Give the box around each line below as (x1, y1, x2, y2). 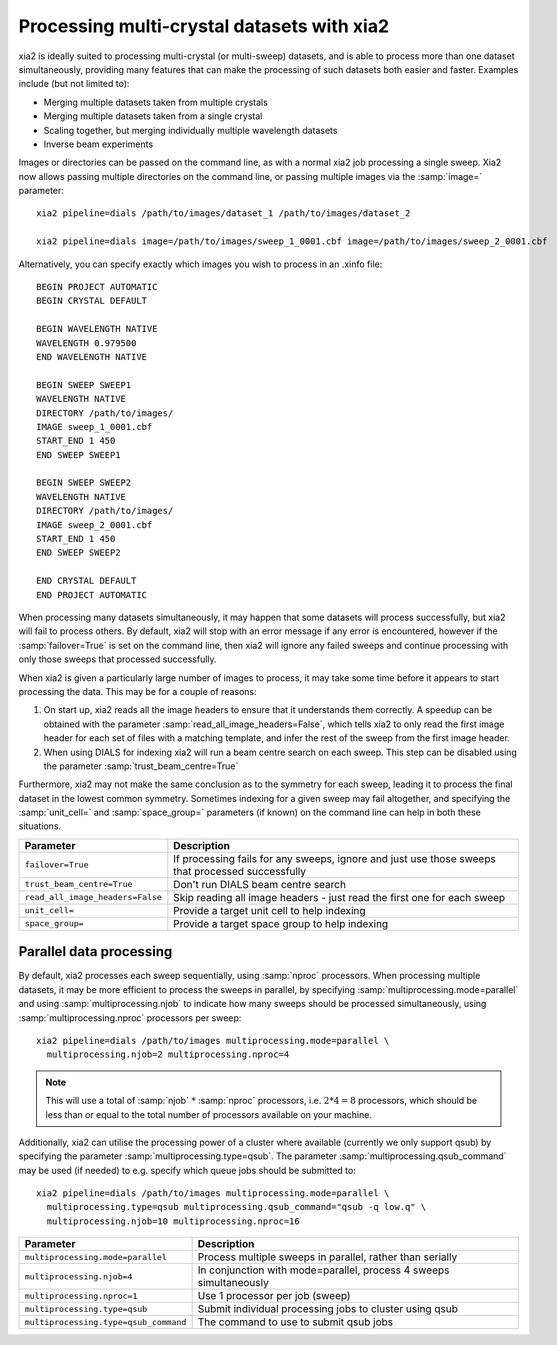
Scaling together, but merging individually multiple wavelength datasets (43, 124, 338, 136)
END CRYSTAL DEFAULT (36, 575, 137, 587)
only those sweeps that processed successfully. (18, 653, 217, 665)
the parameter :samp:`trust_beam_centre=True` (43, 760, 239, 772)
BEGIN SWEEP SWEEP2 (36, 477, 132, 489)
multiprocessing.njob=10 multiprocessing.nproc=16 (46, 1215, 300, 1227)
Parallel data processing (18, 943, 173, 960)
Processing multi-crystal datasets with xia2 (18, 15, 390, 37)
